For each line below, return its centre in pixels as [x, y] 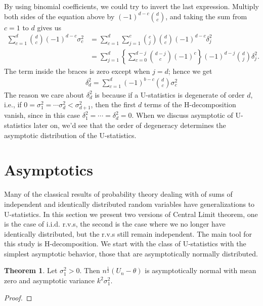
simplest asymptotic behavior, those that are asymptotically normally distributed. [131, 253]
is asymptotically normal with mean [201, 270]
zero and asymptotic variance [50, 280]
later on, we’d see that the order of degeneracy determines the [130, 125]
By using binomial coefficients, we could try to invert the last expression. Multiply [131, 6]
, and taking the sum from [206, 16]
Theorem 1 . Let [31, 270]
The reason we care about [44, 94]
